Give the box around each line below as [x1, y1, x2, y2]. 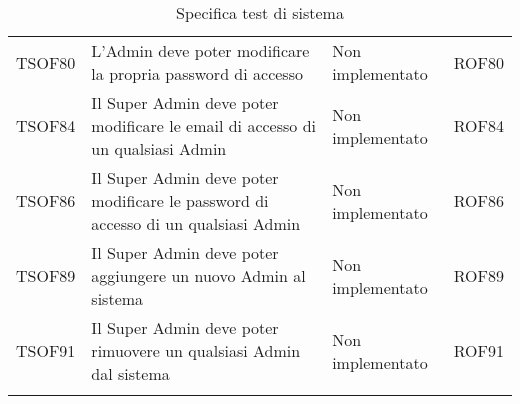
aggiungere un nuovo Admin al [91, 264, 306, 287]
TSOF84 [16, 114, 76, 137]
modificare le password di [91, 189, 269, 212]
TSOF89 [16, 264, 76, 287]
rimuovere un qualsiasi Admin [91, 339, 301, 362]
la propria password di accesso [91, 62, 303, 85]
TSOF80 [16, 50, 76, 74]
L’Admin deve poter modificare [91, 39, 310, 62]
